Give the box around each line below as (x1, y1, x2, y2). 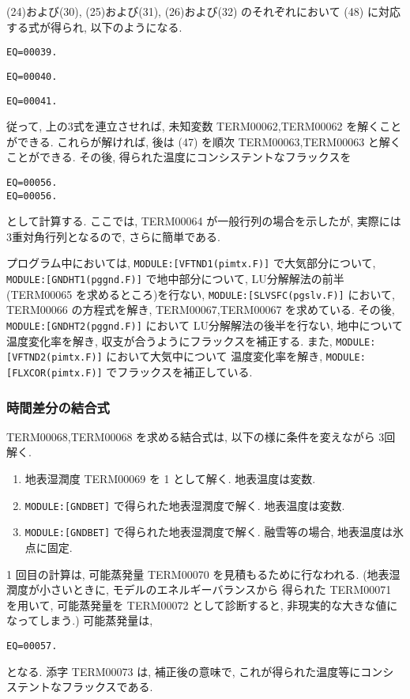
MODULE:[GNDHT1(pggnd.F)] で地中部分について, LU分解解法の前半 (6, 270, 344, 287)
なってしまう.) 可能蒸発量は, (6, 612, 153, 629)
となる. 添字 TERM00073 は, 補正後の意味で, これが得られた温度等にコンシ (6, 663, 394, 679)
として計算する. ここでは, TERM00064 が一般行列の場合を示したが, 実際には (6, 213, 401, 229)
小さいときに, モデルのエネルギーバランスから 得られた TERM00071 (39, 581, 392, 598)
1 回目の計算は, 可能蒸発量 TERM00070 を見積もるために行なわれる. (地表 (6, 565, 389, 582)
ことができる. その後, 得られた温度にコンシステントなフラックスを (6, 149, 352, 165)
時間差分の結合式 (6, 397, 110, 417)
